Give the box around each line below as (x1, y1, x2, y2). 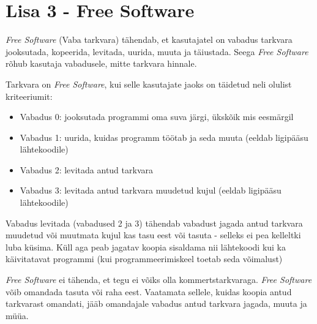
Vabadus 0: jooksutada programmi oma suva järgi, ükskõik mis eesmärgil (20, 110, 294, 123)
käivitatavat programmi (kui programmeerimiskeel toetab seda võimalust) (6, 252, 283, 265)
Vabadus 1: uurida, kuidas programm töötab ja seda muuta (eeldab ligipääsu (20, 130, 308, 143)
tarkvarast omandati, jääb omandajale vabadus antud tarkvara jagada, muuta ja (6, 297, 307, 310)
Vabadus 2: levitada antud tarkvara (20, 163, 153, 176)
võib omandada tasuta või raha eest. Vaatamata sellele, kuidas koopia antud (6, 285, 292, 298)
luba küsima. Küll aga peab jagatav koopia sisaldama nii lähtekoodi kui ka (6, 240, 286, 253)
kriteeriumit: (6, 89, 53, 102)
